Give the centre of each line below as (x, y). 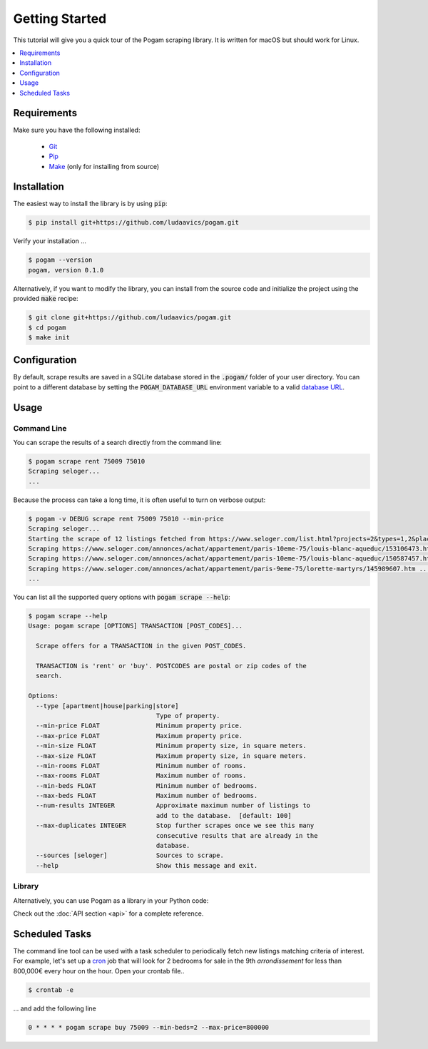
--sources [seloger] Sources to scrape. (130, 855)
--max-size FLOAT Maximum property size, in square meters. (171, 756)
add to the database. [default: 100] (224, 815)
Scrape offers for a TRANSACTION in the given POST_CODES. (141, 646)
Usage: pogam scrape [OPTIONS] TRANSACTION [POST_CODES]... (136, 626)
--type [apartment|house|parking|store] (107, 706)
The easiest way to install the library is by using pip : (90, 204)
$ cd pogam (47, 327)
